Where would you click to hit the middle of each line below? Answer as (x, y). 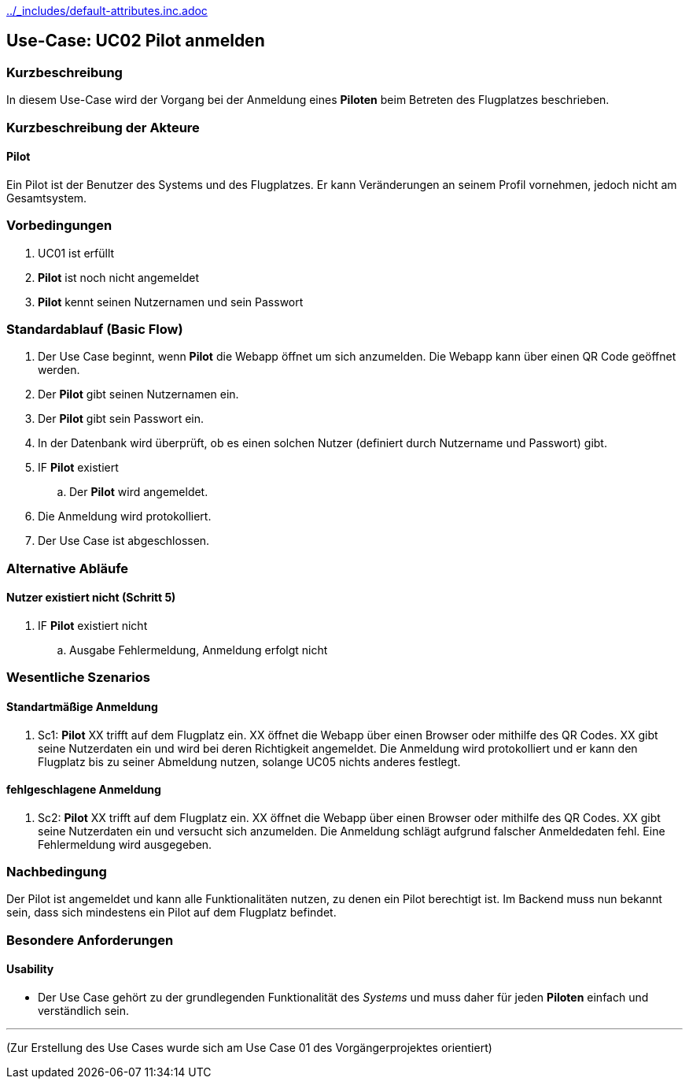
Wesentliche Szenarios (78, 678)
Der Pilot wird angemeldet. (139, 492)
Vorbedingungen (59, 226)
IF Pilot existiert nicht (93, 625)
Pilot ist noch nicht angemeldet (118, 277)
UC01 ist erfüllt (76, 253)
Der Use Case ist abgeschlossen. (124, 541)
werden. (59, 370)
